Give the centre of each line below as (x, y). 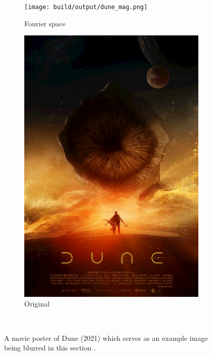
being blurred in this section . (50, 348)
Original (37, 304)
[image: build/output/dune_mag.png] (86, 7)
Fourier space (45, 23)
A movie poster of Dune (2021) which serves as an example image (106, 338)
